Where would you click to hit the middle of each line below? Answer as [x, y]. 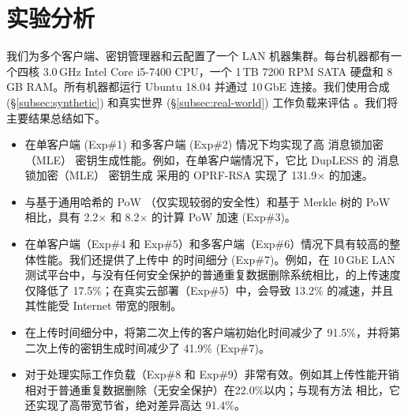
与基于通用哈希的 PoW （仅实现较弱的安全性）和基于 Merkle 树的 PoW [208, 201]
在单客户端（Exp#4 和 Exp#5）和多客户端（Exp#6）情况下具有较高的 [207, 244]
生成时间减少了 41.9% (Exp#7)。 [186, 347]
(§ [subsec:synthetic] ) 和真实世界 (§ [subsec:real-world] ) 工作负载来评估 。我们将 [202, 102]
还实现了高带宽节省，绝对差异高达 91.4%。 [135, 405]
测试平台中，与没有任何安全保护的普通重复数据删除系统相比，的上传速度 [213, 275]
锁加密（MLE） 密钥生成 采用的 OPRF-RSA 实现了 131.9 [171, 175]
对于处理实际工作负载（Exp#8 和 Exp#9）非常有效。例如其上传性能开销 [212, 374]
